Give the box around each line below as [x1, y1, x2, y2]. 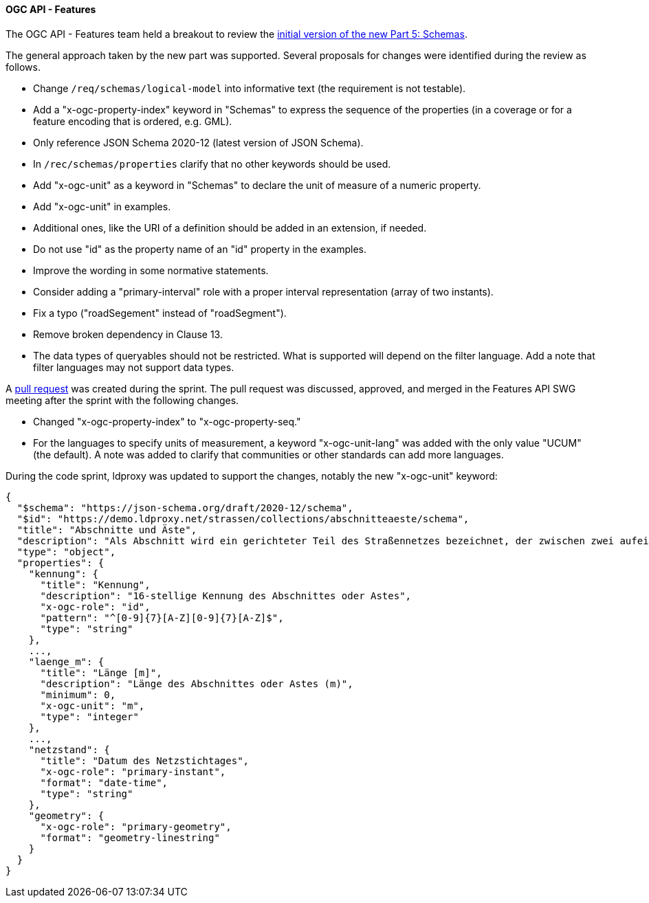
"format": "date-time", [40, 777, 168, 788]
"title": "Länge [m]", [40, 667, 162, 678]
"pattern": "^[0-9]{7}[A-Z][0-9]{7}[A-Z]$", [40, 612, 284, 623]
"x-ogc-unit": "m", [40, 700, 145, 711]
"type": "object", [16, 546, 116, 557]
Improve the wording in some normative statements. [33, 264, 269, 276]
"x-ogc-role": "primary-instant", [40, 766, 226, 777]
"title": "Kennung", [40, 579, 151, 590]
